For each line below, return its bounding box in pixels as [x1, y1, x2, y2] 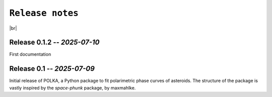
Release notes [9, 8, 79, 19]
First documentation [9, 51, 51, 57]
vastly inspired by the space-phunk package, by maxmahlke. [9, 84, 136, 90]
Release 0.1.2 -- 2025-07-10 [9, 38, 100, 47]
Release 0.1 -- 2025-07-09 [9, 64, 95, 73]
